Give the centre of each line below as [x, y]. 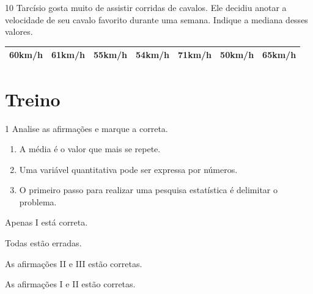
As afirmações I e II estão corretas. [70, 284]
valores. [19, 31]
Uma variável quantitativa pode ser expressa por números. [128, 169]
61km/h [68, 55]
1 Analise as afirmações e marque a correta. [87, 128]
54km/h [153, 55]
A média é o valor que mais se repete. [90, 149]
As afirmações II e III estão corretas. [74, 263]
